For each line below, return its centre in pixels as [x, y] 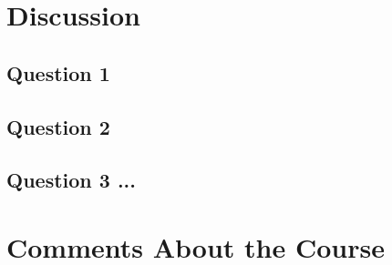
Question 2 [58, 126]
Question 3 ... [72, 180]
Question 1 [58, 72]
